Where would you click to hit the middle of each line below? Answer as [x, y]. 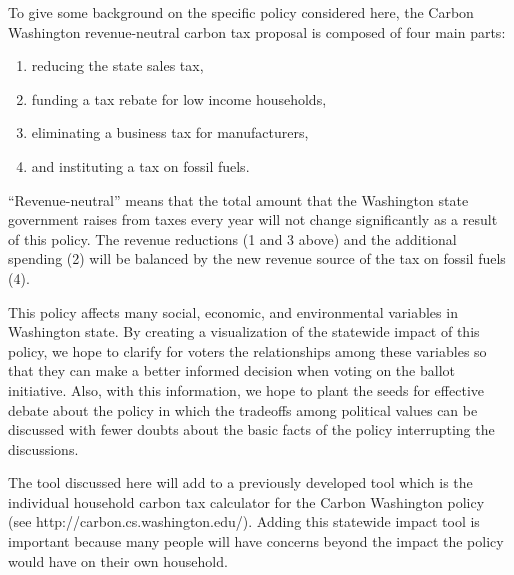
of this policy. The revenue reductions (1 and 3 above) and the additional [232, 238]
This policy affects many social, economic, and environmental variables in [233, 311]
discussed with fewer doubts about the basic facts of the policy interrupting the [251, 429]
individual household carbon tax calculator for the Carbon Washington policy [246, 501]
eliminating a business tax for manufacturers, [170, 132]
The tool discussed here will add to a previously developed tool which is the [240, 482]
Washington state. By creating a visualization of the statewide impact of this [244, 331]
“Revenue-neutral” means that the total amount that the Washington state [238, 199]
